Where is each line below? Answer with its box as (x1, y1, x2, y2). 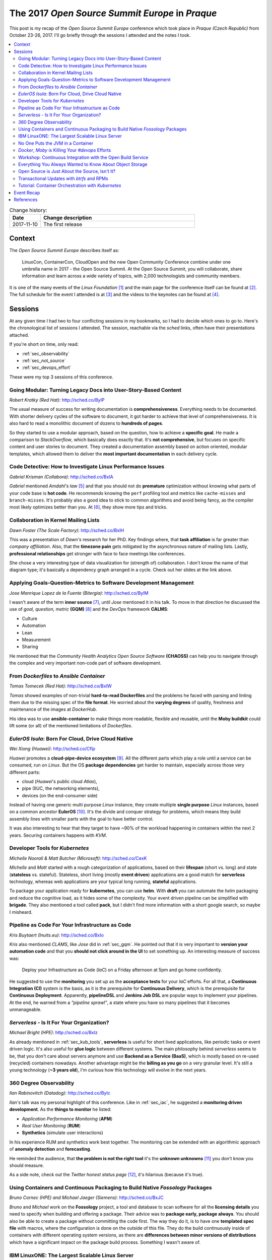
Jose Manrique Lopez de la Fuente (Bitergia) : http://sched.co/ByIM (9, 590, 149, 596)
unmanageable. (9, 1006, 42, 1013)
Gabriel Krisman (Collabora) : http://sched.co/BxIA (9, 474, 113, 480)
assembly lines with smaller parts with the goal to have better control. (9, 815, 154, 822)
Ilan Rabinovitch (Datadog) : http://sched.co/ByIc (9, 1090, 111, 1096)
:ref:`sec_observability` (22, 350, 70, 356)
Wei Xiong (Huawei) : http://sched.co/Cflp (9, 746, 96, 752)
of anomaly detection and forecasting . (9, 1146, 92, 1152)
